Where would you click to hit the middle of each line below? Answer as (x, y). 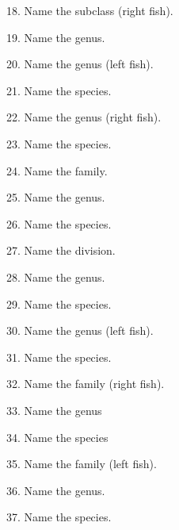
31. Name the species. (59, 357)
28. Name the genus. (56, 277)
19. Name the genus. (56, 37)
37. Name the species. (59, 517)
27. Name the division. (61, 250)
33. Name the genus (54, 410)
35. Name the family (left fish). (82, 464)
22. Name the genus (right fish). (84, 117)
